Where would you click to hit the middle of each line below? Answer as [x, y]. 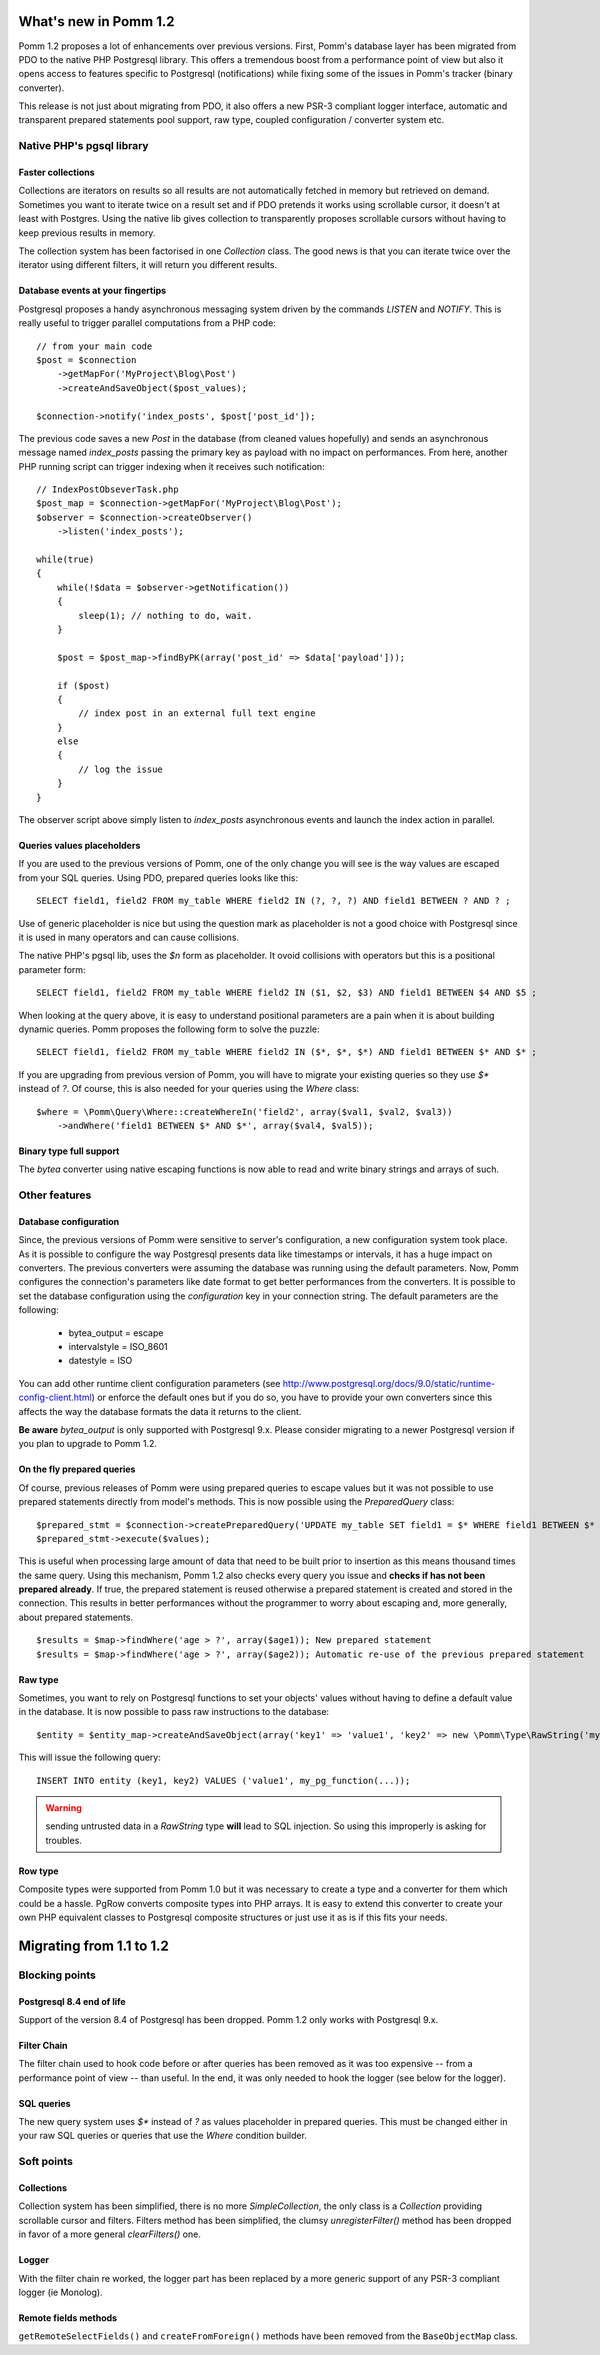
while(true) [65, 559]
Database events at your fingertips [92, 291]
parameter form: [52, 969]
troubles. [63, 1840]
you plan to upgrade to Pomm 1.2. [88, 1444]
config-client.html [55, 1397]
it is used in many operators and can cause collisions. [129, 937]
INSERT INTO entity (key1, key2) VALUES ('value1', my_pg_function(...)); [223, 1780]
